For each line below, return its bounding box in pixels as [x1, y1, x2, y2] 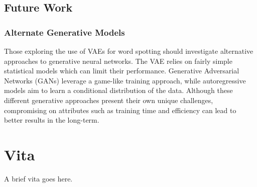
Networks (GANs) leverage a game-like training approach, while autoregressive [4, 75, 246, 85]
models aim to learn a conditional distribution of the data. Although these [4, 85, 233, 96]
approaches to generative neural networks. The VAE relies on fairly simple [4, 55, 232, 66]
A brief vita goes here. [4, 173, 73, 183]
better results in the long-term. [4, 115, 99, 125]
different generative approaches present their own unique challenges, [4, 95, 213, 105]
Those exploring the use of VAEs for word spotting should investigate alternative [4, 46, 253, 56]
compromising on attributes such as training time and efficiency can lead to [4, 105, 236, 115]
